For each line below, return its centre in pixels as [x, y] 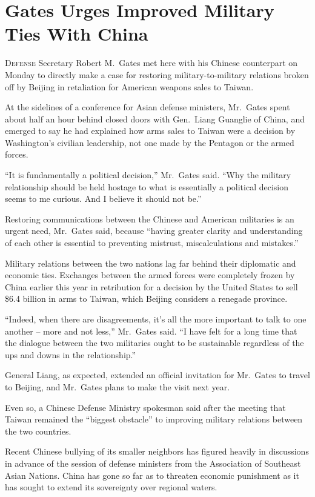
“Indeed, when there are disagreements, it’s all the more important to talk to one [156, 319]
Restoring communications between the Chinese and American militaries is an [150, 218]
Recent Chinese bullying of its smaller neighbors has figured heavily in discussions [157, 451]
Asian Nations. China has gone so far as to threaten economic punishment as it [152, 475]
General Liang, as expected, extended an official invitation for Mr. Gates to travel [157, 375]
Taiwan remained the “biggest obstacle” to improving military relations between [154, 419]
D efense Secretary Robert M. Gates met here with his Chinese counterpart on [151, 63]
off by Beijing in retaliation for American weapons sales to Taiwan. [129, 86]
